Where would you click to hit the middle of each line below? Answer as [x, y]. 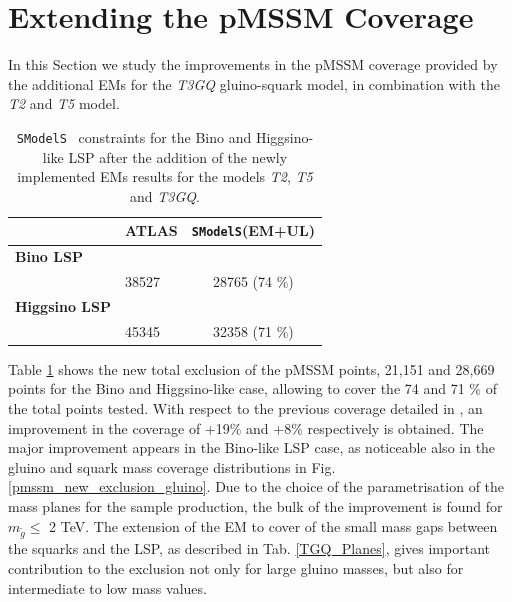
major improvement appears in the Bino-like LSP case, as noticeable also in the [252, 447]
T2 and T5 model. [64, 103]
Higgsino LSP [63, 305]
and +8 [269, 427]
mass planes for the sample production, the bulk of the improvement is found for [255, 506]
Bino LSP [49, 256]
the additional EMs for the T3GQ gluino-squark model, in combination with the [254, 83]
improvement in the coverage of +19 [119, 427]
